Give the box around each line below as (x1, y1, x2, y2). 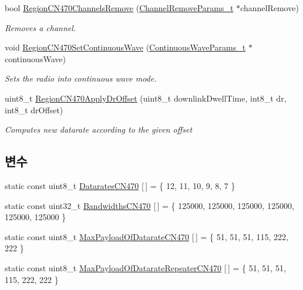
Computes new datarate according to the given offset (5, 123, 193, 136)
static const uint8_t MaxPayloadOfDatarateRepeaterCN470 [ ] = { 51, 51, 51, (5, 261, 286, 274)
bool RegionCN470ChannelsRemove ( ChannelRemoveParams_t (5, 2, 234, 14)
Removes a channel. (5, 21, 76, 33)
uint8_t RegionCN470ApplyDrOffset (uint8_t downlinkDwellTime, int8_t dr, (5, 92, 287, 104)
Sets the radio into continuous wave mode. (5, 72, 157, 85)
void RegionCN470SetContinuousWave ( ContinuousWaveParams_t (5, 41, 246, 53)
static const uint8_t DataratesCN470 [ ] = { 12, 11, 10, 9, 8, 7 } (5, 179, 235, 191)
